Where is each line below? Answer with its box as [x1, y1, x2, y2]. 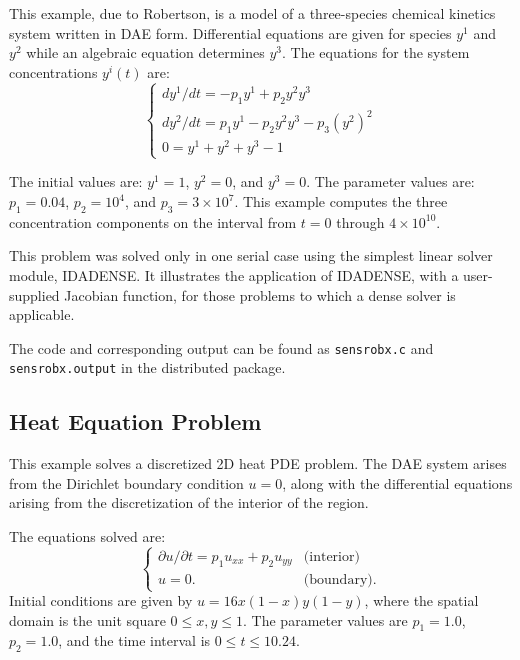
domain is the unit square [9, 609, 166, 630]
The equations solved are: [9, 526, 166, 547]
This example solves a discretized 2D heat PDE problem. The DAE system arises [9, 453, 507, 474]
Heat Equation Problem [9, 406, 262, 437]
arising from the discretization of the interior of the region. [9, 492, 369, 513]
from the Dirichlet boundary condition [9, 472, 244, 493]
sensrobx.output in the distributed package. [9, 357, 286, 378]
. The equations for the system [282, 42, 470, 63]
